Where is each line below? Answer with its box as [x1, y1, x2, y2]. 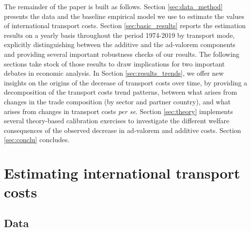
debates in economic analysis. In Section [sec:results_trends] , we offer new [4, 68, 224, 78]
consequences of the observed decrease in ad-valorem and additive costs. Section [4, 125, 241, 135]
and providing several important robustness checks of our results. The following [4, 49, 240, 59]
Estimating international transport [4, 163, 240, 183]
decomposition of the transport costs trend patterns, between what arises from [4, 87, 237, 97]
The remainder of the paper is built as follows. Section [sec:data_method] [4, 1, 223, 11]
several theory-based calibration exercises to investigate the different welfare [4, 115, 230, 126]
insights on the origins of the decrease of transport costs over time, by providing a [4, 77, 248, 87]
